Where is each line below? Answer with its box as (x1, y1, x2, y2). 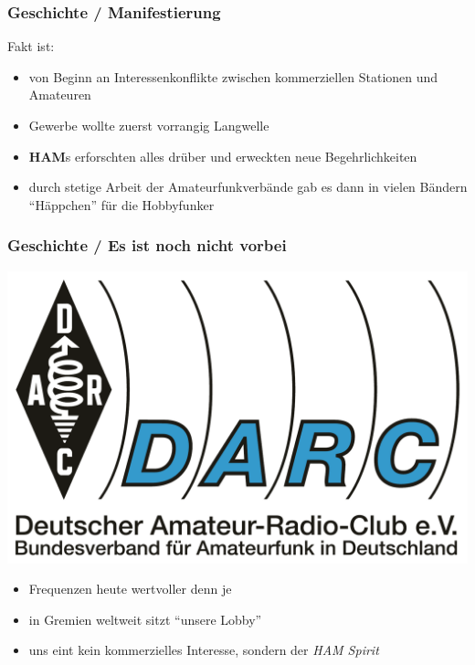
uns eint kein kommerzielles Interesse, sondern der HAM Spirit (28, 640, 379, 660)
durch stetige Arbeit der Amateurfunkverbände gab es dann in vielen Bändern (28, 177, 468, 196)
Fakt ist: (7, 37, 55, 56)
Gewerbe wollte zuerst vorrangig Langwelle (28, 116, 269, 134)
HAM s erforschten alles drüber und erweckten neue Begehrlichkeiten (28, 146, 417, 165)
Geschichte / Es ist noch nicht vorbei (7, 234, 287, 257)
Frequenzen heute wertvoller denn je (28, 579, 232, 598)
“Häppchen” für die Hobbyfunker (28, 195, 215, 214)
